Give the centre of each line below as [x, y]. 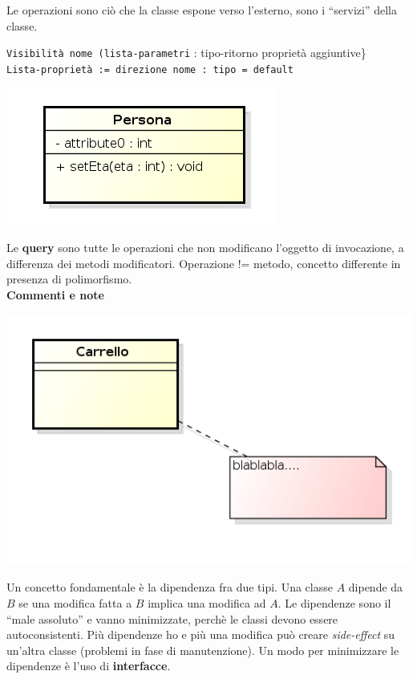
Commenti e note [55, 294]
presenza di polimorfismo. [69, 279]
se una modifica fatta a [75, 602]
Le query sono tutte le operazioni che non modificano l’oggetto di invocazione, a [205, 248]
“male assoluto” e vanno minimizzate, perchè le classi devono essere [172, 618]
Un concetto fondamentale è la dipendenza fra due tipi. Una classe [170, 587]
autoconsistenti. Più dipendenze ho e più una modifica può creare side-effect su [201, 634]
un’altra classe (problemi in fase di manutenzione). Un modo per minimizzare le [203, 650]
